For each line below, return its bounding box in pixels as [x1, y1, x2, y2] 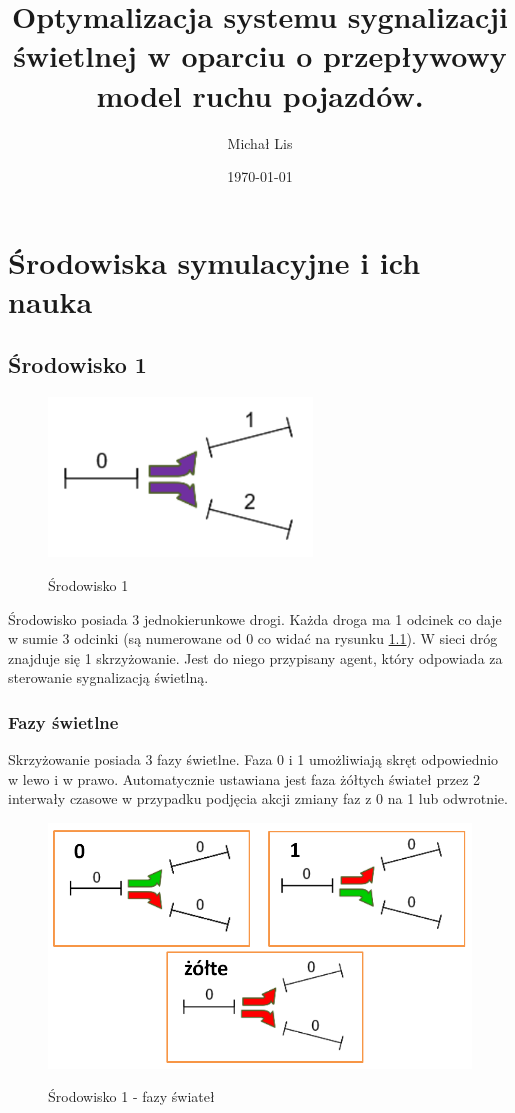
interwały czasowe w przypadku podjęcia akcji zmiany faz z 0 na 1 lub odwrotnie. [8, 788, 508, 809]
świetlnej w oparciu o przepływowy [13, 35, 507, 76]
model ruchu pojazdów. [96, 74, 424, 115]
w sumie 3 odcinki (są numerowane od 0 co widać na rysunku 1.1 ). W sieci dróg [8, 628, 498, 649]
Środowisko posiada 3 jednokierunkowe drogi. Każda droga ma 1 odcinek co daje [8, 608, 502, 629]
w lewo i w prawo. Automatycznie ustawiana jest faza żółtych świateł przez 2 [8, 768, 481, 789]
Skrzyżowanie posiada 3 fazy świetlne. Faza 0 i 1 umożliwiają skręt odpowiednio [8, 749, 499, 770]
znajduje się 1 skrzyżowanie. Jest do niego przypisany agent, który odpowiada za [8, 647, 503, 668]
